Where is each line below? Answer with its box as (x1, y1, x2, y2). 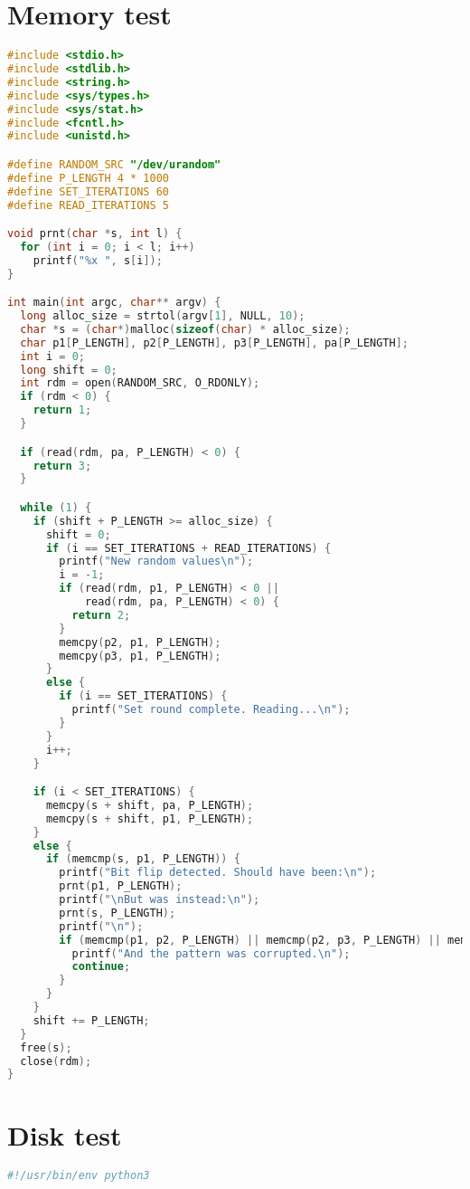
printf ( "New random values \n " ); (59, 555, 254, 568)
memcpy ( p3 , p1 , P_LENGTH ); (59, 649, 221, 662)
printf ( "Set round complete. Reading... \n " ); (71, 703, 351, 717)
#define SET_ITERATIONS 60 (7, 185, 169, 198)
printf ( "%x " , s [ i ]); (33, 253, 163, 267)
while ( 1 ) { (20, 500, 92, 514)
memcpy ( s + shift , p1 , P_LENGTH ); (45, 812, 254, 825)
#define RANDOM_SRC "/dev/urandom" (7, 157, 221, 171)
